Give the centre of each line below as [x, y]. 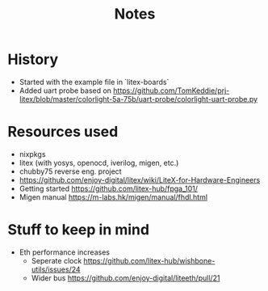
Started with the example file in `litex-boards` [94, 82]
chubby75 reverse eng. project [70, 171]
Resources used [63, 132]
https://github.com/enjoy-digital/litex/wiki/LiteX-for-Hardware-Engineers [140, 179]
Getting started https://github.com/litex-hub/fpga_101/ [109, 188]
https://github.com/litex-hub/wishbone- [149, 260]
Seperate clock [57, 260]
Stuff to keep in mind [79, 230]
